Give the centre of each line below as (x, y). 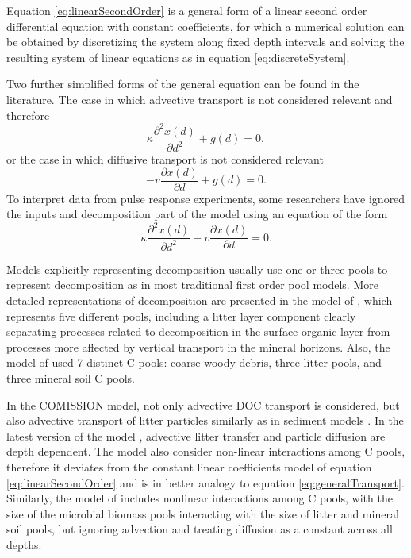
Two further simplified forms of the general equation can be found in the (183, 84)
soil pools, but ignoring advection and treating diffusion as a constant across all (200, 529)
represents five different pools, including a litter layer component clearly (181, 316)
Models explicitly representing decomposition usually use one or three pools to (197, 269)
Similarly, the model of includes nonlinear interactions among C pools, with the (200, 498)
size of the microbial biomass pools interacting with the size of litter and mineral (203, 513)
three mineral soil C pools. (71, 377)
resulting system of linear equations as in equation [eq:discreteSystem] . (178, 57)
